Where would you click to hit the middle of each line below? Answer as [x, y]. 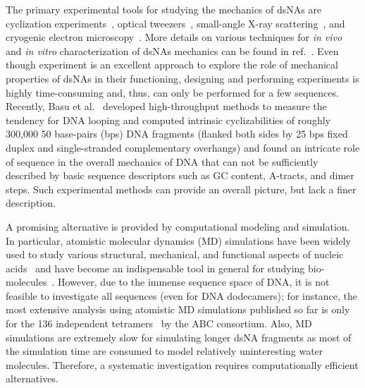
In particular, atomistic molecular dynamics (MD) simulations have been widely [178, 240]
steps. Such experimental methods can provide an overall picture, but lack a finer [181, 189]
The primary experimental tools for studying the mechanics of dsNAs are [164, 9]
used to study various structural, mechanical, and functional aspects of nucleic [175, 254]
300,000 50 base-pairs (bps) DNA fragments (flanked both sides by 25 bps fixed [177, 134]
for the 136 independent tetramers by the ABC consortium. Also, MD [159, 323]
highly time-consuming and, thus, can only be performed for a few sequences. [172, 92]
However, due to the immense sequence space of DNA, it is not [193, 282]
